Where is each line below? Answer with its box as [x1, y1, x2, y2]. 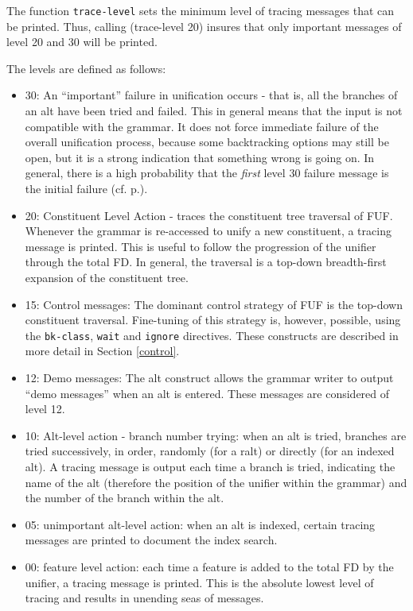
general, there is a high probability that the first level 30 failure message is [25, 164, 389, 181]
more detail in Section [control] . [25, 342, 180, 359]
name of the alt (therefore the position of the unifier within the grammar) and [25, 474, 407, 490]
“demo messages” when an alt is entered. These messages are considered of [25, 385, 390, 401]
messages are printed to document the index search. [25, 532, 278, 548]
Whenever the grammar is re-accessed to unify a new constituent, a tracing [25, 222, 392, 239]
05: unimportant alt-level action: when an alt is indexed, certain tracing [25, 516, 376, 532]
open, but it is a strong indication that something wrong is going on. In [25, 149, 375, 165]
